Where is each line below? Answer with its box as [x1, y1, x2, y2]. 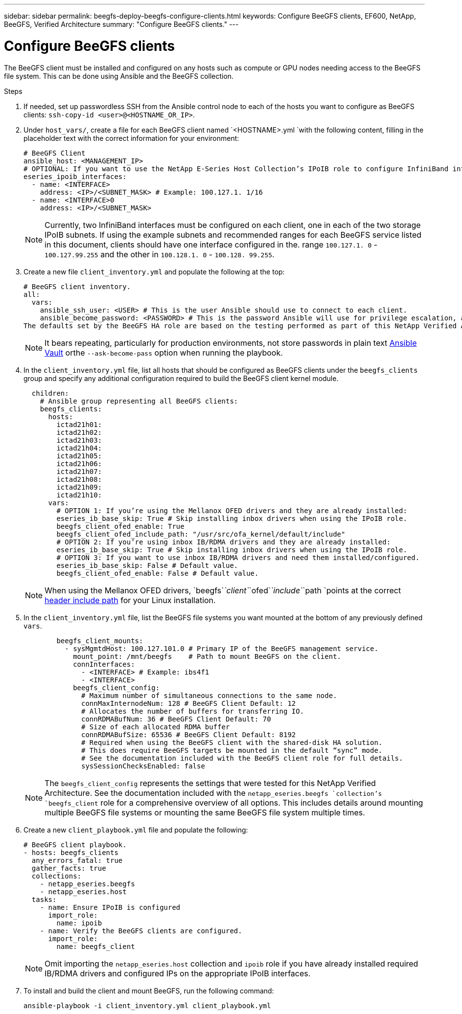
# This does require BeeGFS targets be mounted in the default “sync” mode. [81, 746, 383, 754]
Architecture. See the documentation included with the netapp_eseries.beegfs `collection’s [45, 788, 382, 798]
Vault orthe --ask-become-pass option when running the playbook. [45, 347, 283, 358]
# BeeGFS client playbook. [23, 840, 127, 849]
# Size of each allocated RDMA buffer [81, 722, 230, 731]
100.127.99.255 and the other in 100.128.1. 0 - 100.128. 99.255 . [45, 249, 275, 259]
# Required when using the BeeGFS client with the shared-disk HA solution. [81, 738, 383, 746]
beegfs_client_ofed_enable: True [56, 522, 185, 530]
